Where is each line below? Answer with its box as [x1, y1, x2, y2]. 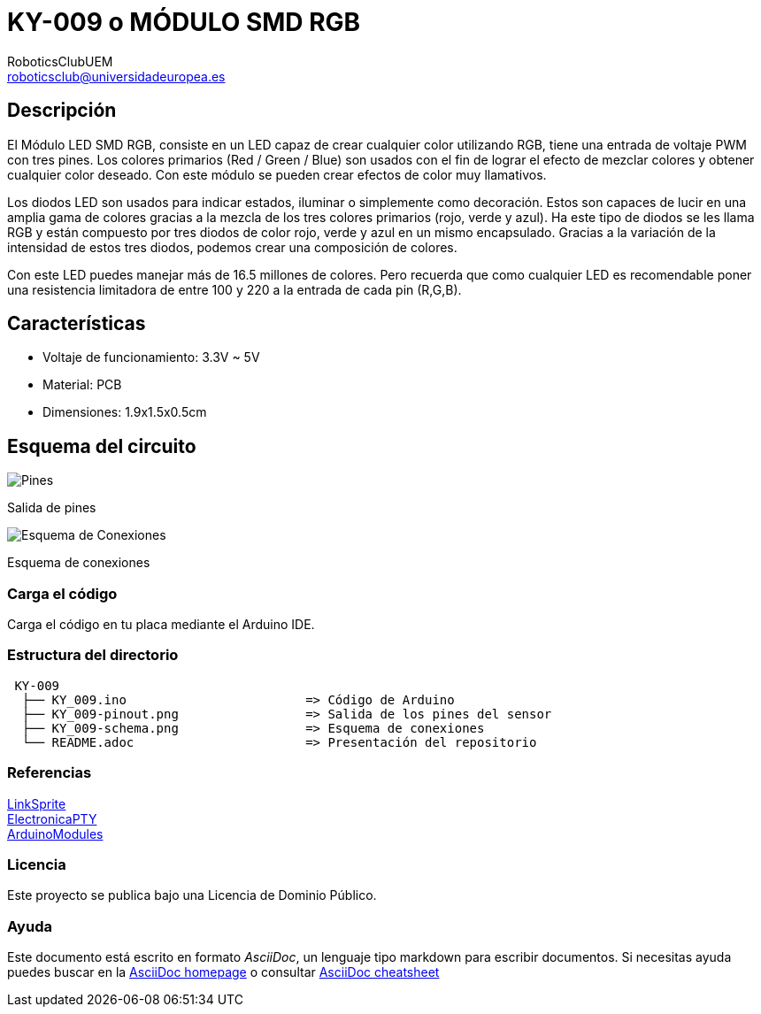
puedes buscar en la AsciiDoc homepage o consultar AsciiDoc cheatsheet [7, 964, 440, 980]
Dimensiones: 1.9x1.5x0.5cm [42, 404, 207, 420]
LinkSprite [7, 795, 66, 811]
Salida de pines [7, 500, 96, 516]
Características [7, 312, 146, 335]
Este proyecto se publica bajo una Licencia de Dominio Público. [7, 887, 377, 903]
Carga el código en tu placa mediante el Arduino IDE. [7, 617, 315, 633]
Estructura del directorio [7, 646, 179, 664]
